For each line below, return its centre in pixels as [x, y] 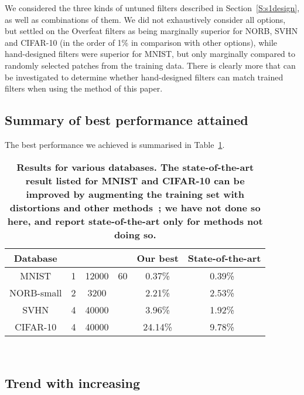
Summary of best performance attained [127, 120]
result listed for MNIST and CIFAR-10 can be [135, 180]
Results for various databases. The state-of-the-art [135, 167]
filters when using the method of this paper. [84, 88]
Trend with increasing [73, 382]
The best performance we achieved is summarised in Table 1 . [115, 144]
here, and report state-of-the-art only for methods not [135, 221]
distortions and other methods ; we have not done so [135, 207]
